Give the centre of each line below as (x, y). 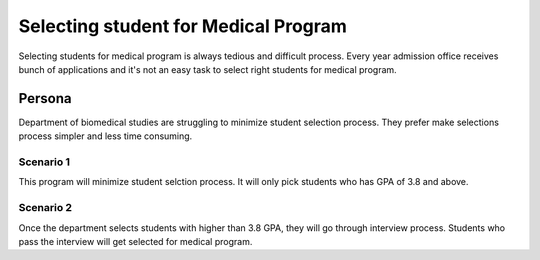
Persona (45, 98)
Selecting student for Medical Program (182, 26)
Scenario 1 (44, 162)
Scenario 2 (45, 208)
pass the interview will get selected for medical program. (135, 241)
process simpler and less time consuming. (105, 136)
